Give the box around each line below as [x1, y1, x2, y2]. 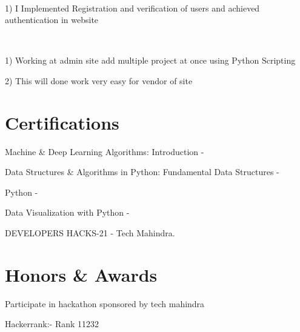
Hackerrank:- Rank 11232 [5, 317, 99, 330]
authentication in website [5, 13, 99, 26]
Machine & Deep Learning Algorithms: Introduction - [5, 145, 204, 158]
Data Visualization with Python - [5, 206, 130, 219]
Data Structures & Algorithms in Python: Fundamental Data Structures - [5, 165, 279, 178]
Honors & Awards [5, 262, 158, 287]
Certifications [5, 110, 119, 134]
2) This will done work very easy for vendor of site [5, 74, 193, 87]
